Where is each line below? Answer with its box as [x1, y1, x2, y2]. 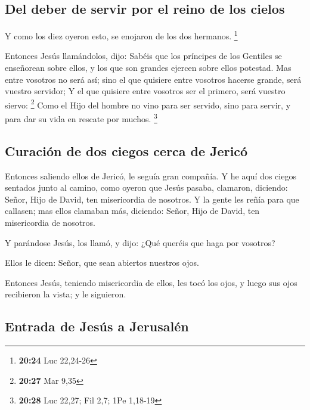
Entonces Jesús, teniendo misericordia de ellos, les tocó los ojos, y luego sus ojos [5, 276, 297, 288]
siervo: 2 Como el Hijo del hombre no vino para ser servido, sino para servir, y [5, 97, 291, 111]
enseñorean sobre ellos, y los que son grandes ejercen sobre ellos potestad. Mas [5, 61, 292, 74]
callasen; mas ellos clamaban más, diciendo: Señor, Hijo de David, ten [5, 204, 260, 217]
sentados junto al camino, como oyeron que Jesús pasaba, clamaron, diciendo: [5, 181, 288, 194]
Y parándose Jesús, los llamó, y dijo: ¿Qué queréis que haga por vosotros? [5, 236, 275, 249]
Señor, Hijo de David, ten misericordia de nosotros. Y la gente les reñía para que [5, 192, 299, 205]
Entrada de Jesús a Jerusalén [5, 317, 189, 336]
